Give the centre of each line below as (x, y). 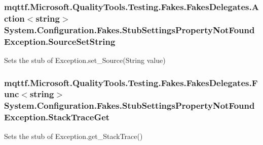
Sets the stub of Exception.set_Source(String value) (85, 60)
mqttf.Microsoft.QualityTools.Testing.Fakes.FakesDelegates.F (131, 82)
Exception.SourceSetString (60, 41)
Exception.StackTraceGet (57, 117)
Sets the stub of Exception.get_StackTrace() (73, 136)
